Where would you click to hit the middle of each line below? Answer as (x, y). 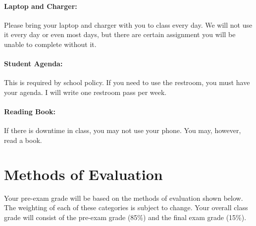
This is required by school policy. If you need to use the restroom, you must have (127, 82)
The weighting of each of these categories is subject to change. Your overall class (126, 207)
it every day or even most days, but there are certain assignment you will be (120, 34)
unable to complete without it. (50, 44)
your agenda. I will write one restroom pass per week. (85, 92)
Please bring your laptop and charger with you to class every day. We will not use (128, 24)
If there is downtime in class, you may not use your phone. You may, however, (123, 130)
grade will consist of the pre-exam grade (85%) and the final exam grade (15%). (125, 217)
